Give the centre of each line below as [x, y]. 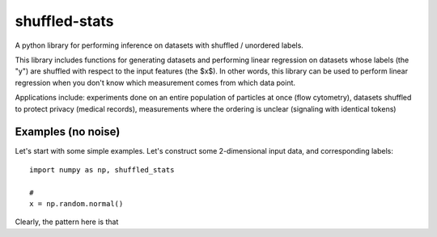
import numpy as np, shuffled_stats [102, 169]
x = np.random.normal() [76, 203]
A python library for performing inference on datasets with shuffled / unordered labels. [159, 45]
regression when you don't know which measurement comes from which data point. [155, 83]
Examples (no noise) [68, 132]
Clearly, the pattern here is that [67, 222]
